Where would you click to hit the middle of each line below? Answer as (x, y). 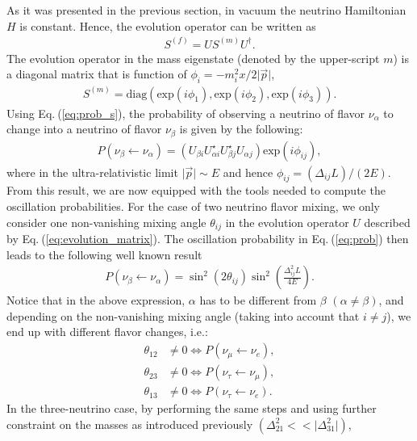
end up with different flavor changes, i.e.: (107, 332)
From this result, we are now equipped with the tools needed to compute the (196, 190)
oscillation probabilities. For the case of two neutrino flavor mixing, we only (193, 206)
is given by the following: (241, 129)
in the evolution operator (287, 222)
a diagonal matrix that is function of (97, 74)
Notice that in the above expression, (96, 300)
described (387, 222)
